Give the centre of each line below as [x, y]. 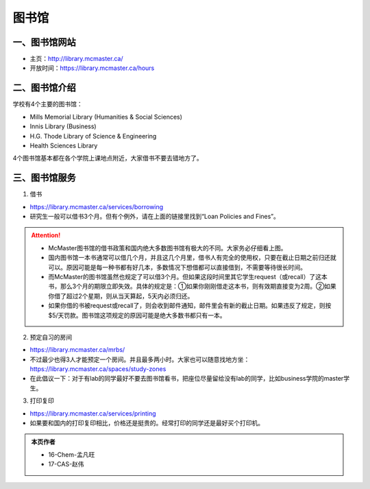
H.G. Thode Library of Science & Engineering [93, 136]
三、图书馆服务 [44, 178]
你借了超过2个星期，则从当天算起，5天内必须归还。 [121, 296]
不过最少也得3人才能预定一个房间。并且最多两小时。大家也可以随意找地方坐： [140, 359]
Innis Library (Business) [63, 126]
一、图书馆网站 [44, 42]
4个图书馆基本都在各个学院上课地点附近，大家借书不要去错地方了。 [108, 158]
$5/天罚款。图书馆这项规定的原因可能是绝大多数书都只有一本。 [137, 315]
